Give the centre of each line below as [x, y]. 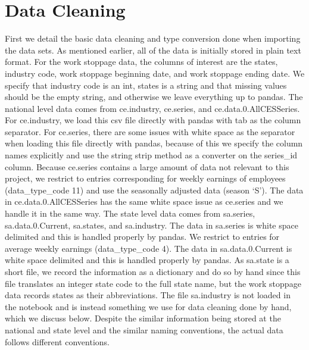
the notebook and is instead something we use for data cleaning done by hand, [148, 306]
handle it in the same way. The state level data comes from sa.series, [130, 213]
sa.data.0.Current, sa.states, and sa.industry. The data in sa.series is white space [152, 225]
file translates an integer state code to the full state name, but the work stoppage [153, 283]
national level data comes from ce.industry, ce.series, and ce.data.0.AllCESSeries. [152, 108]
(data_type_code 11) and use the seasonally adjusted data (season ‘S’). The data [154, 190]
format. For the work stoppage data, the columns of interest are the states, [141, 62]
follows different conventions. [57, 341]
